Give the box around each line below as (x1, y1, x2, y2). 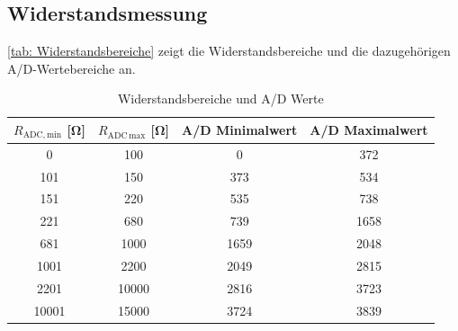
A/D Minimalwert (182, 121, 298, 139)
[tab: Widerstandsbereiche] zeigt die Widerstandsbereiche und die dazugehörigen (7, 41, 451, 60)
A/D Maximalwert (310, 121, 428, 139)
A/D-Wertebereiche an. (7, 58, 136, 77)
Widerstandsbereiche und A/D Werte (117, 89, 324, 108)
